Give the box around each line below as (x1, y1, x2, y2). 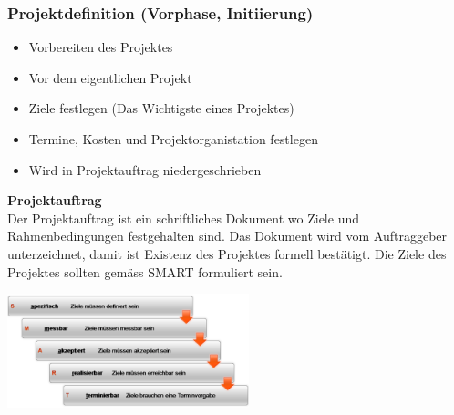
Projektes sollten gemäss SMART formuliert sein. (7, 262, 283, 281)
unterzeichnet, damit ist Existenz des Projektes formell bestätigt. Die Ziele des (7, 244, 447, 263)
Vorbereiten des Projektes (28, 37, 173, 57)
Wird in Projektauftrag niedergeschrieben (28, 160, 262, 179)
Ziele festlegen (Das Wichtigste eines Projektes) (28, 99, 294, 118)
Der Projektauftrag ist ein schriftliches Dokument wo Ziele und (7, 208, 359, 227)
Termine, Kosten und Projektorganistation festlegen (28, 130, 318, 148)
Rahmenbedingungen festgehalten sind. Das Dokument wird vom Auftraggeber (7, 226, 448, 245)
